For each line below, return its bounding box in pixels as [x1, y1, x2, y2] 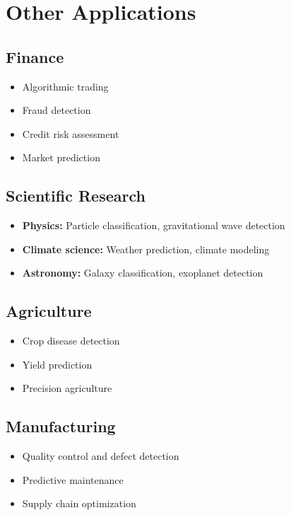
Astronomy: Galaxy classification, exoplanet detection [22, 265, 263, 280]
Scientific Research [6, 185, 145, 207]
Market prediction [22, 150, 100, 165]
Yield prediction [22, 357, 93, 371]
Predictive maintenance [22, 472, 124, 487]
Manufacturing [6, 415, 116, 437]
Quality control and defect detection [22, 449, 179, 463]
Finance [6, 45, 64, 67]
